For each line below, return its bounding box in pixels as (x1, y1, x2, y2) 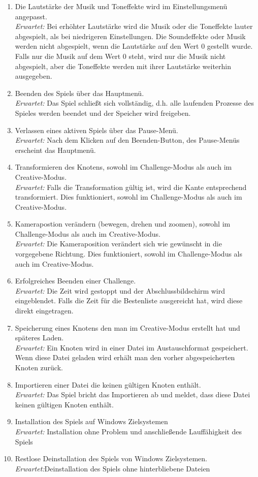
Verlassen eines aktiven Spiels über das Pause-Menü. (15, 124, 178, 135)
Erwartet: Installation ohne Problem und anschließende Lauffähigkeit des (15, 426, 242, 436)
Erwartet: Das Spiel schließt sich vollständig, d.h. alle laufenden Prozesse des (15, 98, 254, 108)
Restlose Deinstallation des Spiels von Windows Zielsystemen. (15, 453, 207, 464)
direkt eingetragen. (15, 305, 74, 316)
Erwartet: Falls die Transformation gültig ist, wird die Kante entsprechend (15, 181, 247, 192)
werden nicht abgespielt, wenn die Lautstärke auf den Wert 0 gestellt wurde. (15, 41, 253, 51)
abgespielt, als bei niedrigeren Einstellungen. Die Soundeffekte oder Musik (15, 30, 246, 41)
